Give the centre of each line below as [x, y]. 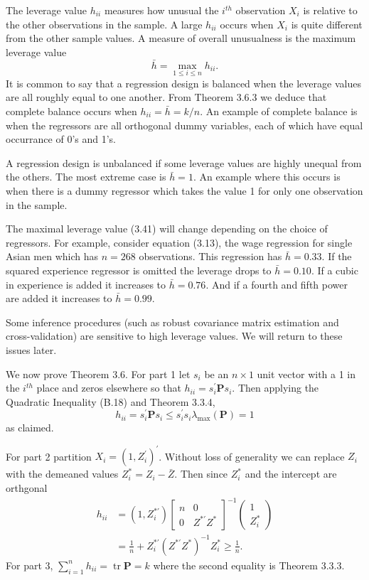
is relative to [330, 10]
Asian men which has [52, 256]
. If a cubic [335, 270]
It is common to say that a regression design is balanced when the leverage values [183, 83]
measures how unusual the [161, 10]
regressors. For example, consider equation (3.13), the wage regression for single [179, 242]
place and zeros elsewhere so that [109, 388]
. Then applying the [276, 388]
